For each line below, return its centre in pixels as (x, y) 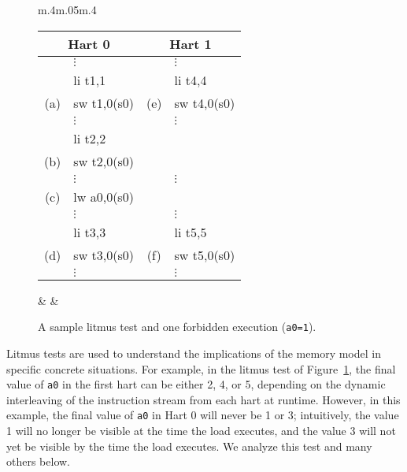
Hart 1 (191, 43)
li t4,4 (191, 80)
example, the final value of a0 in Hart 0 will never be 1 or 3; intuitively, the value (203, 415)
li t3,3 (90, 232)
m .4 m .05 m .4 (67, 9)
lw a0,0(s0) (104, 196)
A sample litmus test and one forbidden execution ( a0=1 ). (177, 327)
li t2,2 (90, 138)
